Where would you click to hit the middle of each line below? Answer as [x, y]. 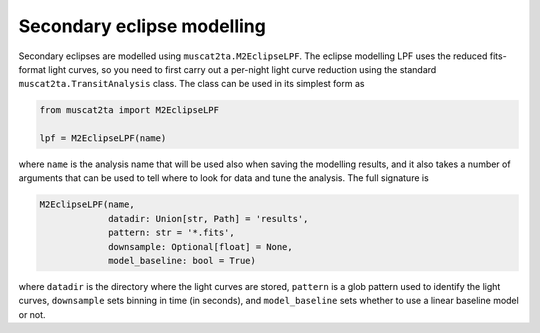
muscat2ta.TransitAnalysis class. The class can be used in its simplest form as [191, 84]
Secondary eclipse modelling [142, 26]
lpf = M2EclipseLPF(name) [103, 138]
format [32, 69]
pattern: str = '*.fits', [171, 233]
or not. [32, 314]
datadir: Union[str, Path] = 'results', [208, 218]
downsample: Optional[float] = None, [201, 246]
